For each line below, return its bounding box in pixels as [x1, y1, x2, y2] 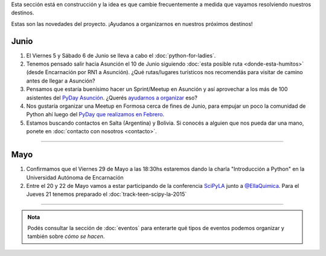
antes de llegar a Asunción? [26, 77, 95, 84]
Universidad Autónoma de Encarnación [26, 173, 124, 181]
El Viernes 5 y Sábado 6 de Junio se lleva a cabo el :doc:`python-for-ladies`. [26, 52, 216, 59]
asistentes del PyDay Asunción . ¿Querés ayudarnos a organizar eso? [26, 94, 197, 101]
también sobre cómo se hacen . [27, 233, 105, 240]
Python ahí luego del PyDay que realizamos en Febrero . [26, 111, 165, 118]
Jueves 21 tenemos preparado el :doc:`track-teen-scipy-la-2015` [26, 190, 187, 198]
